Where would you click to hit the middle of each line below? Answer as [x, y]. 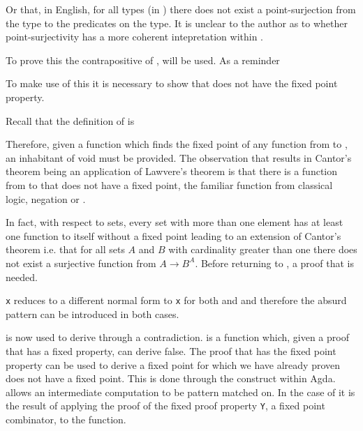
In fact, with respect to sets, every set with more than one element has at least [175, 222]
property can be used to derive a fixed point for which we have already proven [173, 364]
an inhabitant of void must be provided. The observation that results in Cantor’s [179, 157]
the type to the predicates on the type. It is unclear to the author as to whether [177, 23]
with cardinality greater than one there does [263, 249]
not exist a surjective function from [81, 263]
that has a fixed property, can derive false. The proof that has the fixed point [171, 350]
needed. [22, 277]
